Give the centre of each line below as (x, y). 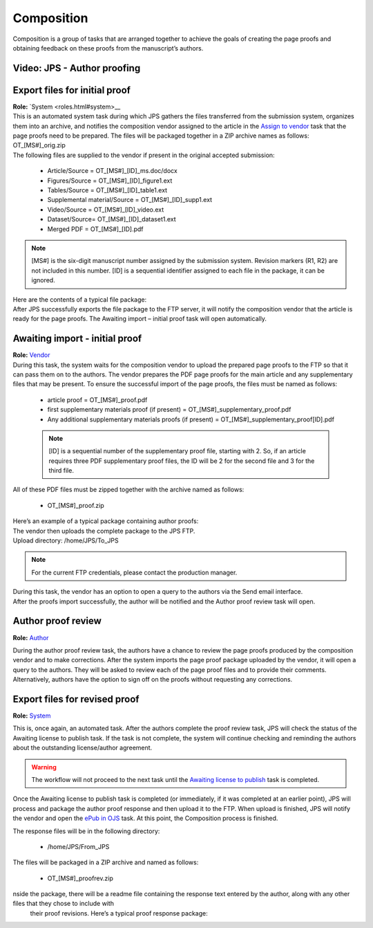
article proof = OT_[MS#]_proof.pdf (97, 400)
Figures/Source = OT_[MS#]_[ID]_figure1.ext (110, 181)
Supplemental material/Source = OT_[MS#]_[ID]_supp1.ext (130, 200)
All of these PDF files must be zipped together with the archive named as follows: (128, 490)
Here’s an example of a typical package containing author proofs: (106, 521)
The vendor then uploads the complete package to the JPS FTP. (104, 531)
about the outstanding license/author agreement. (83, 748)
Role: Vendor (31, 355)
